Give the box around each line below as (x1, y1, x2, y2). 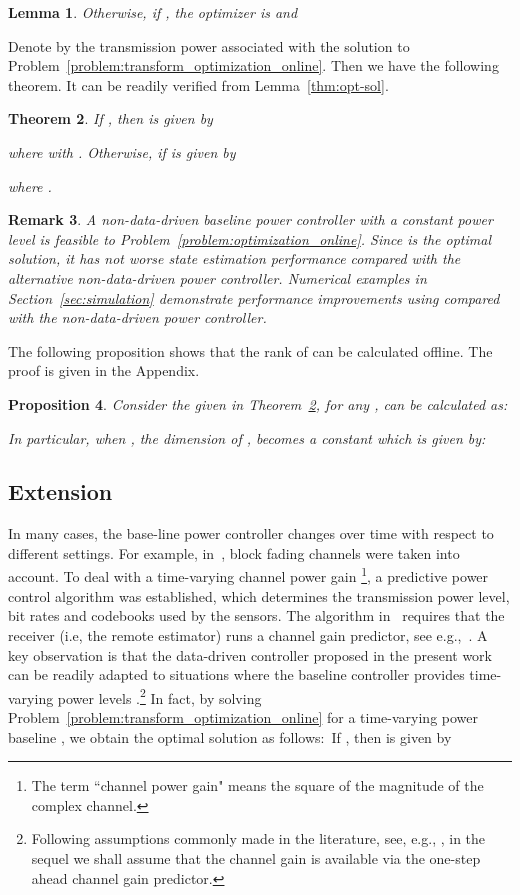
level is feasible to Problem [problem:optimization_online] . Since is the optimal (8, 228, 491, 249)
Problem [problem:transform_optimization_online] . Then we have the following (8, 55, 499, 76)
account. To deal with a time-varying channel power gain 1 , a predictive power (8, 563, 489, 587)
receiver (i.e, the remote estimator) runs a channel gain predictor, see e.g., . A (8, 624, 488, 645)
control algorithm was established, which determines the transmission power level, (8, 585, 510, 606)
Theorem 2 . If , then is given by (8, 108, 213, 129)
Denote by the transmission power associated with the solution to (8, 35, 410, 56)
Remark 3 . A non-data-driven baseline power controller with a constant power (8, 209, 493, 230)
